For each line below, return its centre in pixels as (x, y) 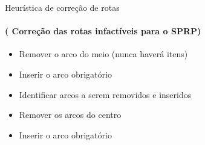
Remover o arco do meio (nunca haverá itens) (103, 54)
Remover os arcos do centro (70, 115)
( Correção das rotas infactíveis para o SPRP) (103, 31)
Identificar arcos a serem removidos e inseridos (105, 94)
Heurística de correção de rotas (62, 7)
